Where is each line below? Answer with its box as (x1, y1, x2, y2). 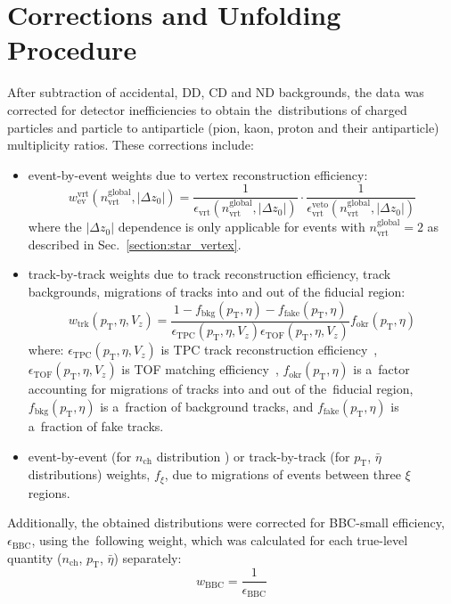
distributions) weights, (28, 465, 151, 484)
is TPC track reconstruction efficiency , (160, 340, 378, 359)
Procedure (7, 31, 137, 68)
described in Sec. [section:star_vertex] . (28, 234, 242, 253)
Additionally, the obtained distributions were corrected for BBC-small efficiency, (7, 513, 445, 532)
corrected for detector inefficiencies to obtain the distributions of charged (7, 100, 407, 118)
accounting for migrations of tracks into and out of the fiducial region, (28, 380, 414, 398)
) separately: (113, 548, 182, 567)
